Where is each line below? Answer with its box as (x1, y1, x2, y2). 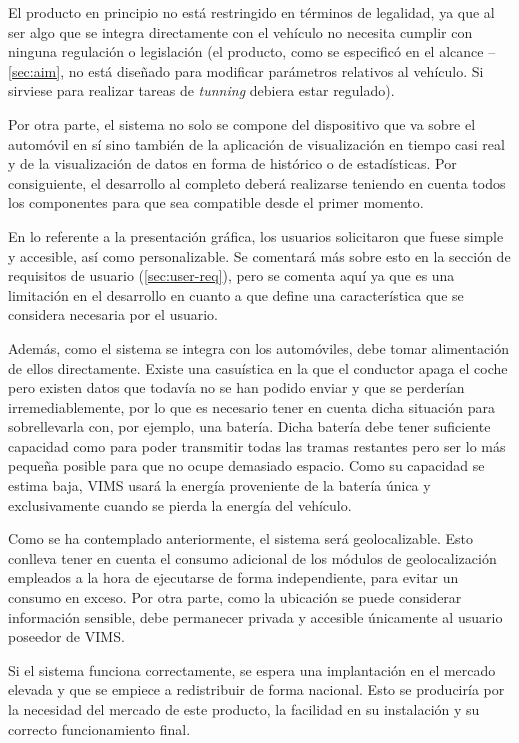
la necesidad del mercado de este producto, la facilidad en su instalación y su (8, 699, 480, 719)
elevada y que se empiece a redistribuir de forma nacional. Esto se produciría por (8, 679, 505, 700)
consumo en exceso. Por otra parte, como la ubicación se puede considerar (8, 587, 462, 608)
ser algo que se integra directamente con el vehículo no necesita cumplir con (8, 21, 473, 42)
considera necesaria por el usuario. (8, 304, 218, 325)
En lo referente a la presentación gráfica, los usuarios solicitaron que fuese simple (8, 225, 504, 246)
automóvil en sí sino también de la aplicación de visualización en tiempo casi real (8, 133, 505, 154)
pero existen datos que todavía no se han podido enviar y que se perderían (8, 377, 465, 398)
